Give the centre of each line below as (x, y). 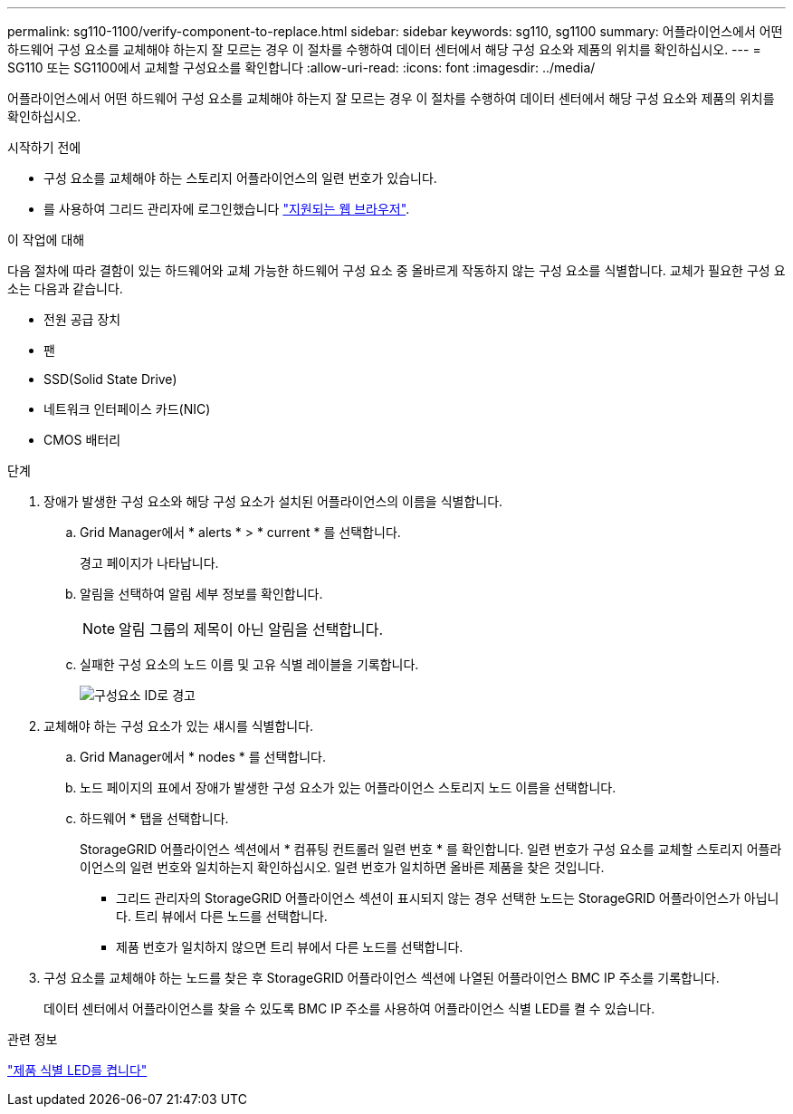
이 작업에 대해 (46, 240)
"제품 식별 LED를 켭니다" (77, 1070)
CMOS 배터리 (82, 440)
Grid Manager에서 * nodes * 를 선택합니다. (203, 757)
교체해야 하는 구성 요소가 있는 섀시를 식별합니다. (179, 726)
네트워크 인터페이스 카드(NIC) (127, 409)
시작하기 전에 (44, 147)
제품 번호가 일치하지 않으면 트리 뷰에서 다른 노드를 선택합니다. (290, 947)
